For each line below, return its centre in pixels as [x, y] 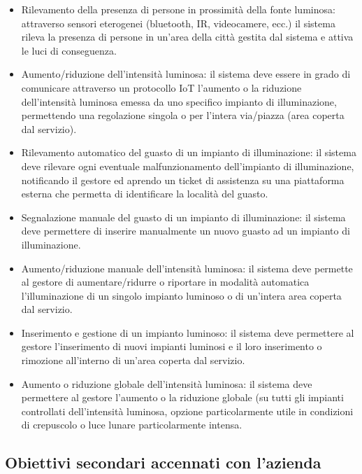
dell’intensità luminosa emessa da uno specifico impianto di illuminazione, [179, 101]
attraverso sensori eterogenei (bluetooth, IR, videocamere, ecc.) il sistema [178, 23]
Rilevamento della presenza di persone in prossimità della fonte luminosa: [178, 9]
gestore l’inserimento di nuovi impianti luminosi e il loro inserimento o [172, 346]
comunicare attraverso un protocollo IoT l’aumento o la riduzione [161, 87]
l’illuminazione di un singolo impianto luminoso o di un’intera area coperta [181, 295]
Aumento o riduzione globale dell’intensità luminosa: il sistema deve [167, 383]
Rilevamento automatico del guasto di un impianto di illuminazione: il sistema [189, 152]
